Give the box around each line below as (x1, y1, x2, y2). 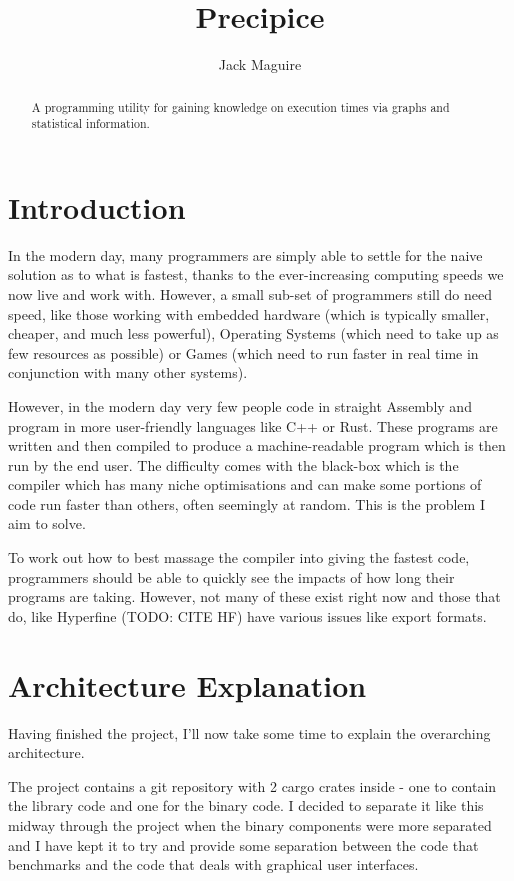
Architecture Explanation (8, 664, 367, 705)
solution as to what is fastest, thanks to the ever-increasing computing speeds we (8, 264, 504, 285)
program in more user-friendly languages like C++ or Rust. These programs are (8, 415, 498, 436)
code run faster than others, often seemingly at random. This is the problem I (8, 493, 485, 514)
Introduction (8, 186, 186, 227)
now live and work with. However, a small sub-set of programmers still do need (8, 283, 492, 304)
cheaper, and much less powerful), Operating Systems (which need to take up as (8, 323, 499, 344)
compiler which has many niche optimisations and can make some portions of (8, 474, 482, 495)
